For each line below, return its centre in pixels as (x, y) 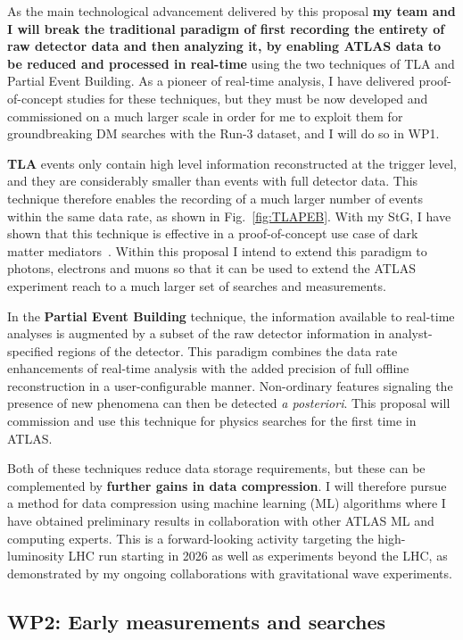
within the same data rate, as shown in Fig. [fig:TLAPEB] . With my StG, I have (229, 216)
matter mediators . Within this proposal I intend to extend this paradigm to (217, 250)
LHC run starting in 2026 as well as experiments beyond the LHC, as (258, 556)
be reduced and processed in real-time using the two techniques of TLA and (231, 63)
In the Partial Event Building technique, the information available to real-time (231, 316)
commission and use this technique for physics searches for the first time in (212, 421)
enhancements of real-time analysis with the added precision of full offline (208, 368)
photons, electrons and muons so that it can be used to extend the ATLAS (211, 268)
